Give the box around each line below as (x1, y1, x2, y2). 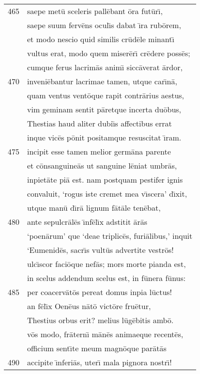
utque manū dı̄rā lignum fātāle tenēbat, (27, 202, 161, 213)
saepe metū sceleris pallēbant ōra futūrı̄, (27, 5, 163, 16)
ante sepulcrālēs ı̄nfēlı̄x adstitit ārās (27, 216, 148, 227)
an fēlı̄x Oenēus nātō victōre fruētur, (27, 300, 151, 312)
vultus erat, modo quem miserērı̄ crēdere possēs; (27, 47, 190, 59)
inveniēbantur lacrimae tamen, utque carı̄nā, (27, 76, 177, 87)
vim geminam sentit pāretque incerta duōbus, (27, 104, 182, 115)
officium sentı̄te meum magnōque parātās (27, 343, 167, 354)
